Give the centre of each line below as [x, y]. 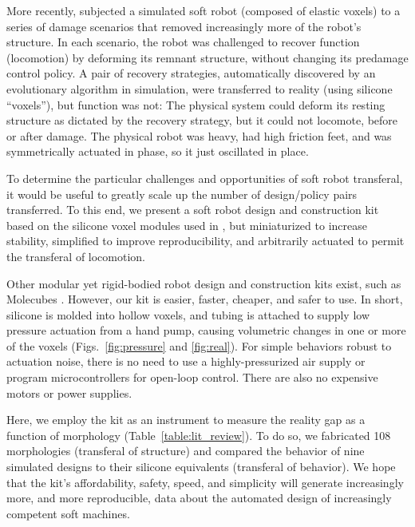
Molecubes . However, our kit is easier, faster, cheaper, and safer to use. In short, [205, 299]
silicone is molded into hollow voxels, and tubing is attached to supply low [188, 314]
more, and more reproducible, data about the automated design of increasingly [199, 498]
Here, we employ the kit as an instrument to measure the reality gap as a [186, 420]
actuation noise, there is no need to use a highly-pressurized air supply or [186, 361]
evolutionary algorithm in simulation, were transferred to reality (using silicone [200, 88]
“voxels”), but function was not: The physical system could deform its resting [196, 104]
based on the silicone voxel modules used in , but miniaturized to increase [187, 225]
